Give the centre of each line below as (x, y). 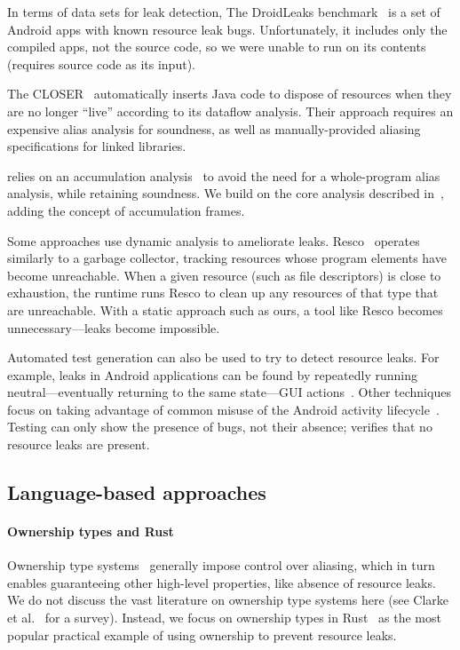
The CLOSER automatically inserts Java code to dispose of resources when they (230, 94)
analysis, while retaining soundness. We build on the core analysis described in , (226, 193)
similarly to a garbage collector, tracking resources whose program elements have (227, 258)
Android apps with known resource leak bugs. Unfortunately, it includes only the (227, 29)
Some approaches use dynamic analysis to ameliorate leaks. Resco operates (214, 240)
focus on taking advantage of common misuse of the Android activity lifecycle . (223, 409)
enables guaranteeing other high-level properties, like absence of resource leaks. (222, 582)
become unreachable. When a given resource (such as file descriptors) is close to (224, 275)
